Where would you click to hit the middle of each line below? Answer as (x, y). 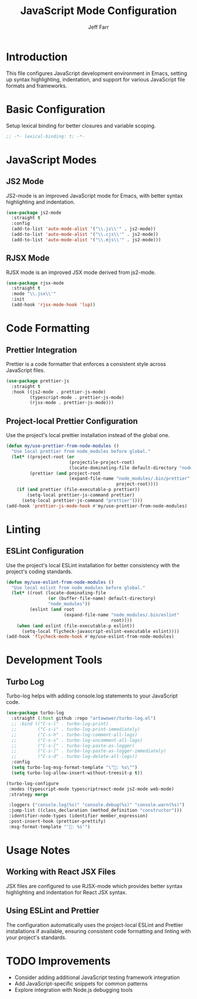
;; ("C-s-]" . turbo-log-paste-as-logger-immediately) (89, 751)
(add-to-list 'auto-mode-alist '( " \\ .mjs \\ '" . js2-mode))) (86, 240)
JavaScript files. (26, 370)
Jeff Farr (98, 27)
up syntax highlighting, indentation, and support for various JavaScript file (96, 79)
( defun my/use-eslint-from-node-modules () (60, 582)
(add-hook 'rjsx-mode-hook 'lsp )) (53, 305)
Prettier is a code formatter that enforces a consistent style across (86, 364)
